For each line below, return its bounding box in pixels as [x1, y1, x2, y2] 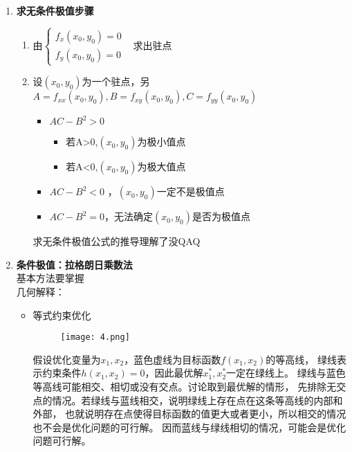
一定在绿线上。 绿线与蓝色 [226, 365, 346, 380]
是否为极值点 [192, 209, 250, 224]
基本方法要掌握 [16, 271, 84, 285]
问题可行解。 [33, 433, 91, 448]
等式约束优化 [33, 307, 91, 322]
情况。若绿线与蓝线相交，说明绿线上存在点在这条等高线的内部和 [52, 392, 343, 407]
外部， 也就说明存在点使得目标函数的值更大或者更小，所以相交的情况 [33, 406, 346, 421]
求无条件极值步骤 [16, 3, 94, 17]
